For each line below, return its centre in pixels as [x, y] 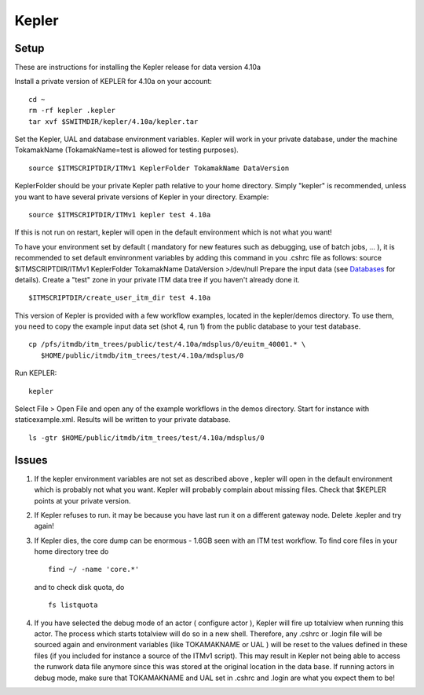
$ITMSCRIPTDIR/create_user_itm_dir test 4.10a [120, 298]
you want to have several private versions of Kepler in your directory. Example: [142, 197]
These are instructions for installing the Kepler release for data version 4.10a [138, 67]
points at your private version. [82, 500]
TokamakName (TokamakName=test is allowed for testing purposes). [126, 150]
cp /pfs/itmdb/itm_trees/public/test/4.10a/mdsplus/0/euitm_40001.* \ [167, 344]
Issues [31, 460]
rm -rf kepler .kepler [72, 111]
